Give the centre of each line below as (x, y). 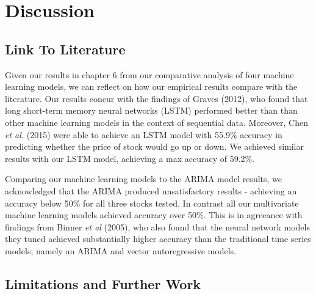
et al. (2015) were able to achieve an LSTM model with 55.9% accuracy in (144, 134)
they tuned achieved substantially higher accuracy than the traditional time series (158, 239)
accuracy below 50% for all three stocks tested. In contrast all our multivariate (152, 203)
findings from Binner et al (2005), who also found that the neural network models (157, 226)
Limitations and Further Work (103, 283)
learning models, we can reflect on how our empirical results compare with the (151, 86)
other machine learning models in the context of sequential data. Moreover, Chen (156, 122)
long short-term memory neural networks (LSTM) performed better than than (151, 110)
